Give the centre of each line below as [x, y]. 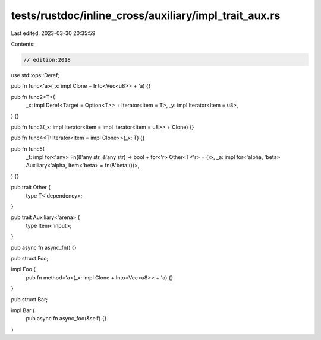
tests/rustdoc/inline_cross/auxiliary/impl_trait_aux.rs [146, 15]
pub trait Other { [31, 188]
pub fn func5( [28, 149]
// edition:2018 [47, 60]
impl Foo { [23, 269]
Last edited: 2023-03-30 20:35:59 [53, 33]
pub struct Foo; [30, 258]
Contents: [23, 44]
